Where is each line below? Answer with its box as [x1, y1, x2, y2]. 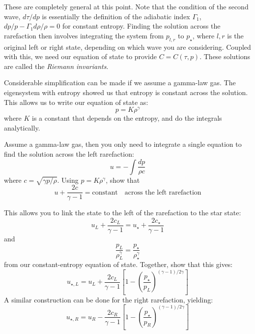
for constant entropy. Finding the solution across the [62, 21, 221, 31]
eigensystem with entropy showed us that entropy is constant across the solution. [4, 87, 248, 97]
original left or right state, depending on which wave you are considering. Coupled [4, 41, 251, 52]
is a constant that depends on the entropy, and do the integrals [32, 113, 222, 123]
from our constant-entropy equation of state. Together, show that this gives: [4, 259, 233, 269]
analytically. [4, 122, 40, 133]
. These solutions [199, 51, 251, 62]
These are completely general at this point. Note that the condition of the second [4, 1, 249, 11]
